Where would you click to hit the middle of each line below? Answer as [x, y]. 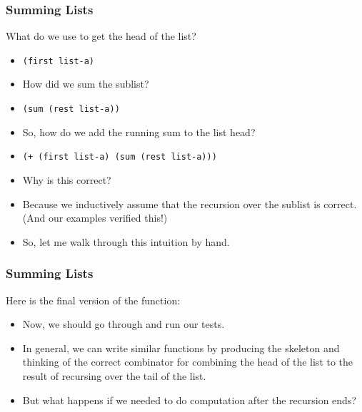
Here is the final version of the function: [93, 300]
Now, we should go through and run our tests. [124, 324]
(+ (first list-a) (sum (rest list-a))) [120, 157]
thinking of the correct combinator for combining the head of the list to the [188, 362]
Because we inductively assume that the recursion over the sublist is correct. [190, 204]
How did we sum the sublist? [86, 84]
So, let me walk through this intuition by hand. [126, 241]
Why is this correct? [67, 179]
